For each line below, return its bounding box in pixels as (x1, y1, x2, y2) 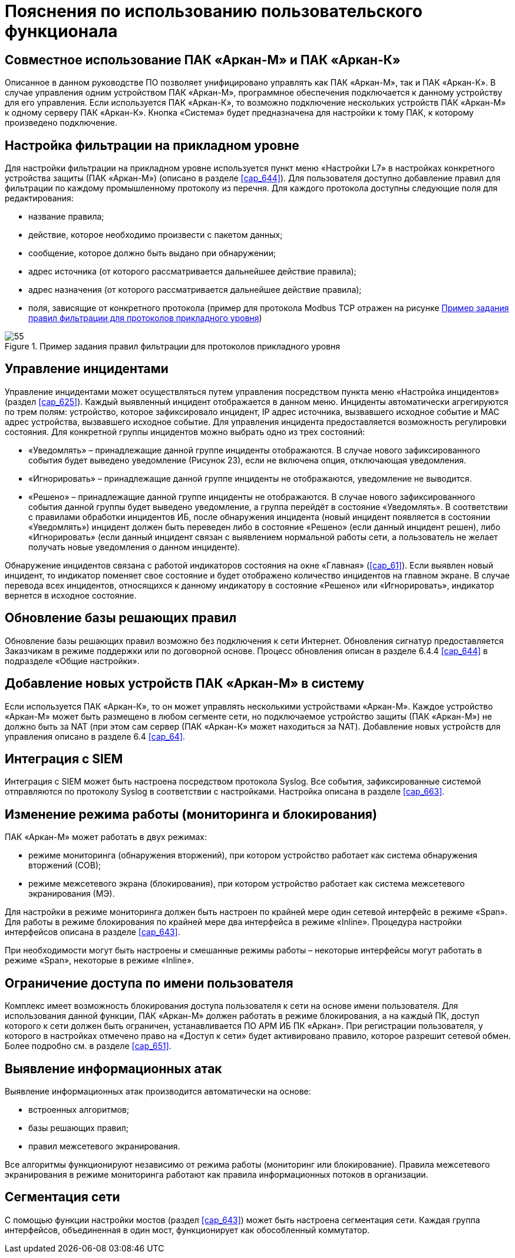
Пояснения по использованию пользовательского (5, 1, 423, 21)
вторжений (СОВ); (28, 860, 101, 871)
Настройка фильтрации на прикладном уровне (5, 138, 299, 153)
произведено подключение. (5, 117, 118, 128)
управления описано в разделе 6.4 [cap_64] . (5, 731, 186, 741)
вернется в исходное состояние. (5, 590, 137, 600)
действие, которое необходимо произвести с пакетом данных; (28, 230, 283, 240)
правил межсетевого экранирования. (28, 1141, 180, 1151)
